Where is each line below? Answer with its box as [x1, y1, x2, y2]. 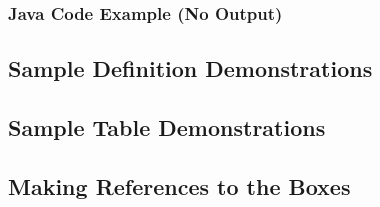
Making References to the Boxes [8, 170, 351, 201]
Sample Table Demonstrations [8, 112, 326, 143]
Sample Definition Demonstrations [8, 53, 373, 84]
